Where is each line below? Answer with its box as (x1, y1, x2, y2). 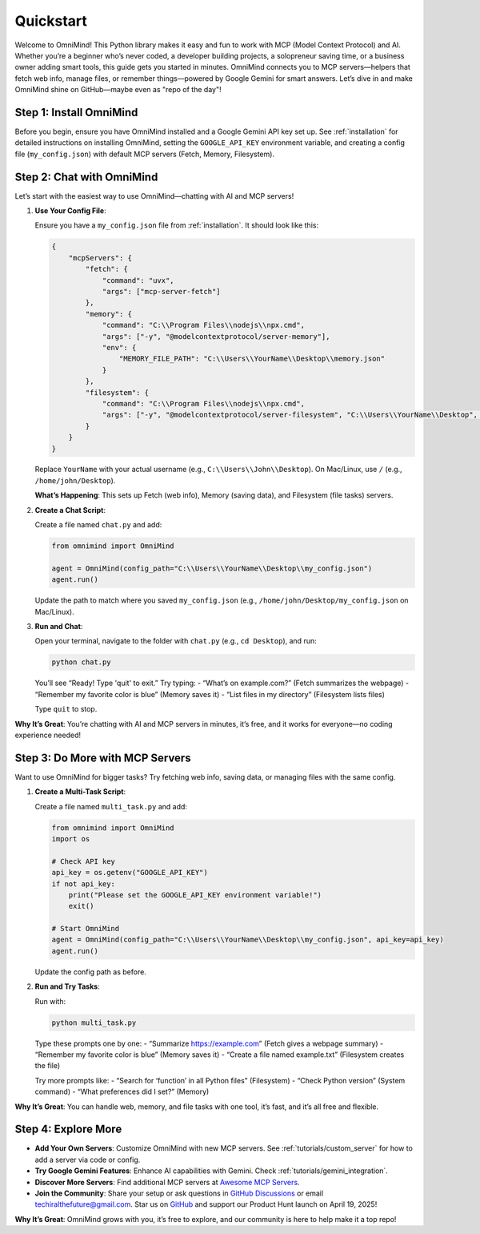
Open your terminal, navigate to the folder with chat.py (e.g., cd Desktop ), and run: (34, 636, 317, 646)
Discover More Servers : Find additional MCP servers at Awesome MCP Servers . (34, 1177, 300, 1187)
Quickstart (14, 12, 88, 30)
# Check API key (51, 857, 116, 865)
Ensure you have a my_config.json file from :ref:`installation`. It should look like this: (34, 220, 319, 230)
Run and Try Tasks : (34, 982, 100, 991)
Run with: (34, 996, 66, 1006)
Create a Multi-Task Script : (34, 787, 126, 796)
